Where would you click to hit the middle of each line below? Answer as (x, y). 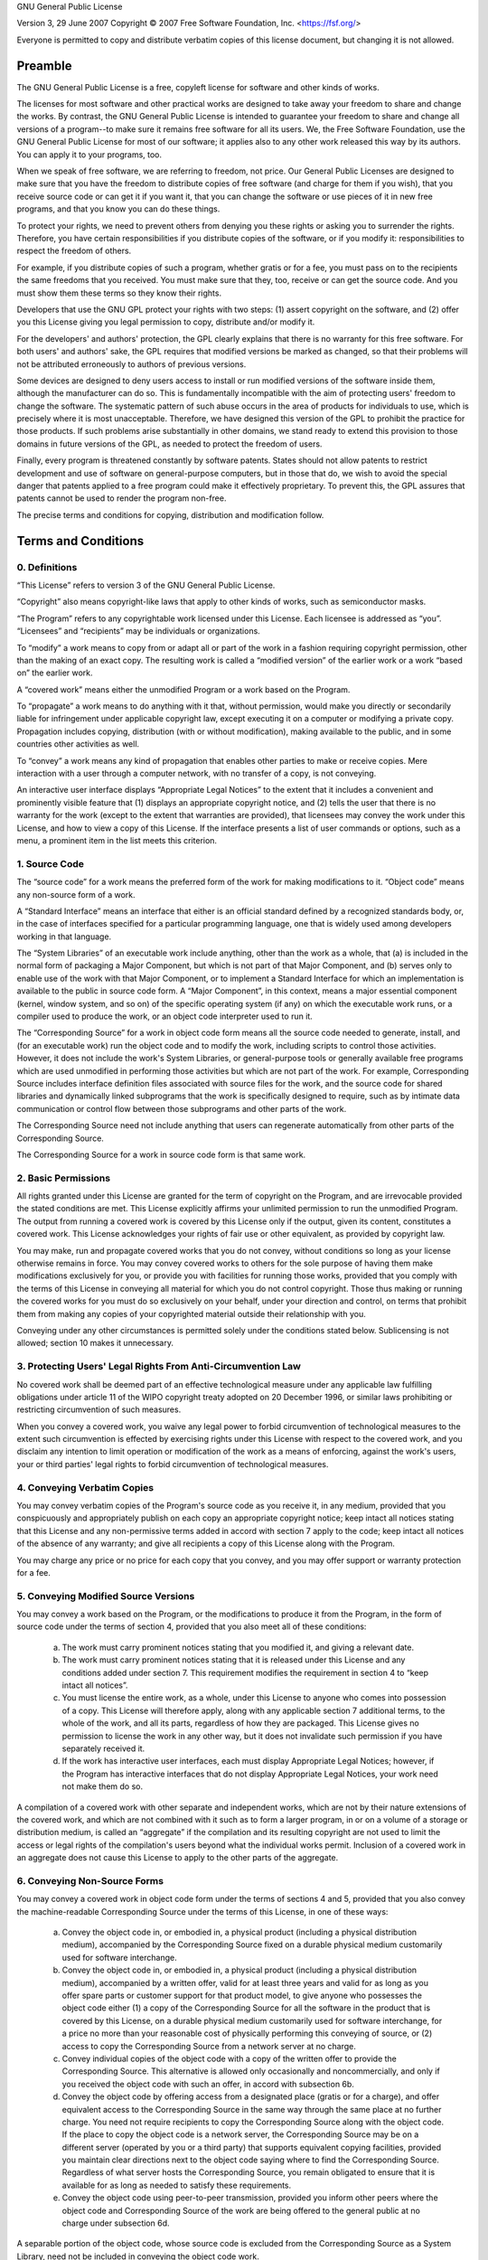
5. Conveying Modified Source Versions (106, 1596)
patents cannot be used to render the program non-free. (122, 498)
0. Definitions (47, 567)
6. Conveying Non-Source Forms (90, 1880)
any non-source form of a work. (76, 894)
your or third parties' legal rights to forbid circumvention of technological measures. (173, 1464)
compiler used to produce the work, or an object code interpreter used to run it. (165, 1016)
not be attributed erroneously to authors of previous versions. (131, 364)
